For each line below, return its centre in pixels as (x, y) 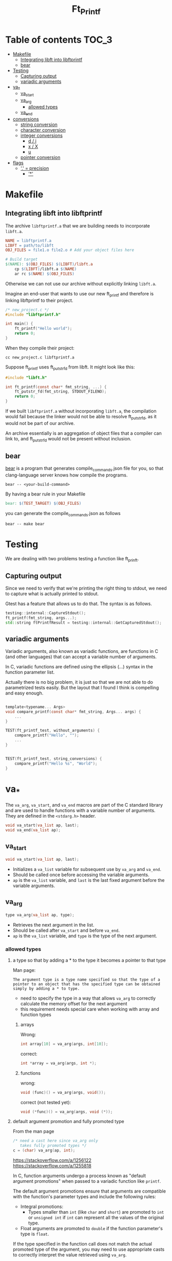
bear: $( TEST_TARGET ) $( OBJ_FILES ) (43, 504)
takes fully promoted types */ (53, 1146)
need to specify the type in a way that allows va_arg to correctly (88, 998)
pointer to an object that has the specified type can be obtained (86, 984)
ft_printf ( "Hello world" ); (43, 329)
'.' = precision (35, 168)
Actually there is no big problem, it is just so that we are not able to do (79, 682)
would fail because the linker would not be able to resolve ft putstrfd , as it (81, 417)
